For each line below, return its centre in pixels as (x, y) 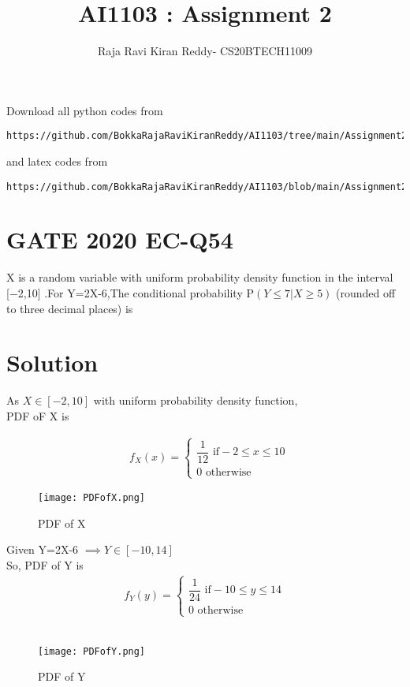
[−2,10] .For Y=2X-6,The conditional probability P (130, 292)
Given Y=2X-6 (43, 549)
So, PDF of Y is (45, 564)
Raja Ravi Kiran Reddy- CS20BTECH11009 (205, 51)
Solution (52, 362)
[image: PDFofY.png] (92, 651)
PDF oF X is (38, 415)
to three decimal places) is (70, 308)
